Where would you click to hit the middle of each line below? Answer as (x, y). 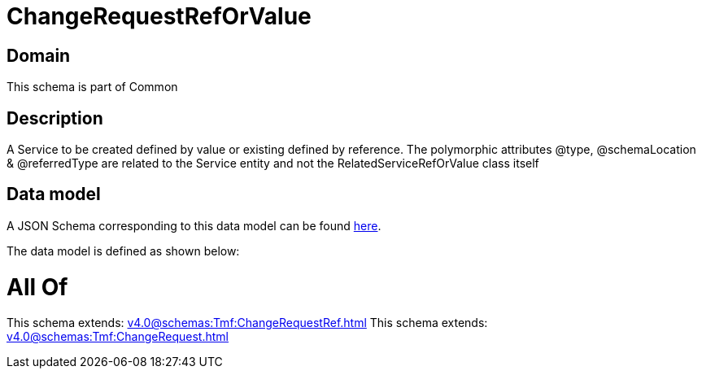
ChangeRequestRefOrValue (159, 16)
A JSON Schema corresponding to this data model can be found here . (194, 225)
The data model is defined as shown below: (123, 251)
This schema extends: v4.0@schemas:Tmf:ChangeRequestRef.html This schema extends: (247, 323)
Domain (39, 55)
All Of (37, 287)
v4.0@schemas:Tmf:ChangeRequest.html (118, 337)
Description (55, 118)
